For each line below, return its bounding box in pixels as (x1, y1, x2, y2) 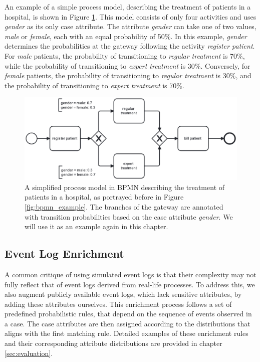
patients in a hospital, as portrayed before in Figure (25, 192, 184, 202)
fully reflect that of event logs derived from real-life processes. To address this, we (5, 279, 255, 289)
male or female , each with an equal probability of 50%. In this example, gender (5, 31, 247, 41)
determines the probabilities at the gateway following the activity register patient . (5, 41, 255, 51)
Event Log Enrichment (5, 246, 124, 261)
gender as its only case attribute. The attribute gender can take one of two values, (5, 21, 256, 32)
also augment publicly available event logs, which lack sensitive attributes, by (5, 289, 242, 299)
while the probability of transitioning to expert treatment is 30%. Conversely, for (5, 60, 250, 71)
